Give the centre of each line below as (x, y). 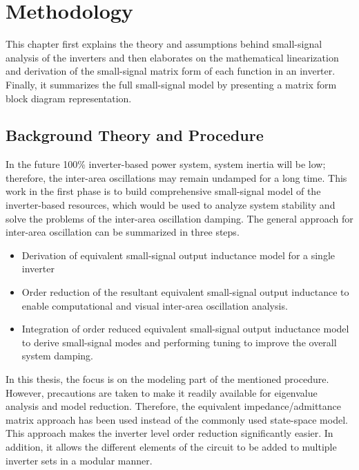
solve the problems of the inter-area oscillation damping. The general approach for (179, 218)
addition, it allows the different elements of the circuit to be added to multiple (171, 446)
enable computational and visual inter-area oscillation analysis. (155, 305)
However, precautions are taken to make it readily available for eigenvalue (162, 392)
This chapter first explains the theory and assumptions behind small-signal (164, 44)
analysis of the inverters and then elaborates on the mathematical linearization (172, 57)
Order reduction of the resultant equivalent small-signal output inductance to (185, 292)
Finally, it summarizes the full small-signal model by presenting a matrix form (171, 84)
